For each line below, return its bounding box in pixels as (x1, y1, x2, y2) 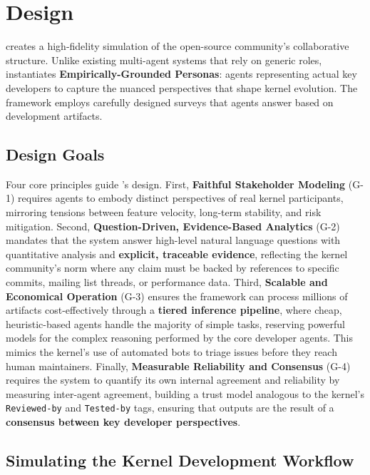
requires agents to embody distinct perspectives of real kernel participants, (18, 190, 344, 205)
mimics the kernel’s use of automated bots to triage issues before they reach (6, 344, 337, 359)
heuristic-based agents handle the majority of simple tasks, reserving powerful (6, 316, 345, 331)
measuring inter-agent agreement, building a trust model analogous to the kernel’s (6, 386, 364, 401)
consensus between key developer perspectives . (6, 414, 241, 429)
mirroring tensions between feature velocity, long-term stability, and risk (6, 205, 322, 220)
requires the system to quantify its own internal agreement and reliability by (6, 372, 340, 387)
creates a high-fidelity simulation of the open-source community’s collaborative (6, 39, 349, 53)
